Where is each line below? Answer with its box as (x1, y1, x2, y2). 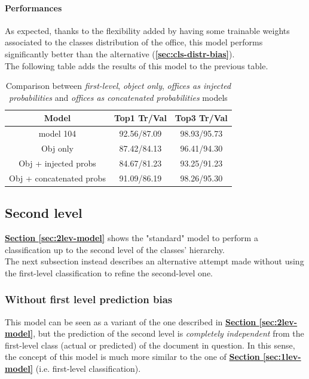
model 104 (38, 127, 77, 140)
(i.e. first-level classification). (35, 362, 141, 374)
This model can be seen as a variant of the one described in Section (5, 315, 256, 328)
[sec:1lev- (263, 350, 301, 363)
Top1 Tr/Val (114, 112, 167, 124)
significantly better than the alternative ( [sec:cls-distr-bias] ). (5, 47, 235, 60)
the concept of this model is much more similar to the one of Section (5, 350, 260, 363)
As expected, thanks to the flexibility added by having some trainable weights (5, 24, 290, 36)
